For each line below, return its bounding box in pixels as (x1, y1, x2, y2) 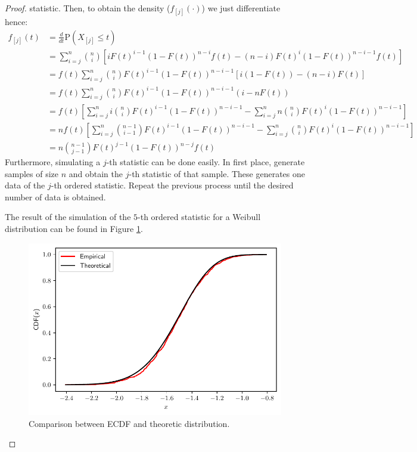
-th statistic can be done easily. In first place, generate (106, 156, 305, 168)
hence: (5, 16, 28, 28)
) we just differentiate (201, 2, 281, 14)
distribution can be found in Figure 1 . (5, 222, 143, 235)
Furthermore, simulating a (5, 156, 101, 168)
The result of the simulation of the (5, 210, 131, 223)
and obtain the (69, 167, 123, 179)
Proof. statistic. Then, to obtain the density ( (5, 2, 170, 14)
